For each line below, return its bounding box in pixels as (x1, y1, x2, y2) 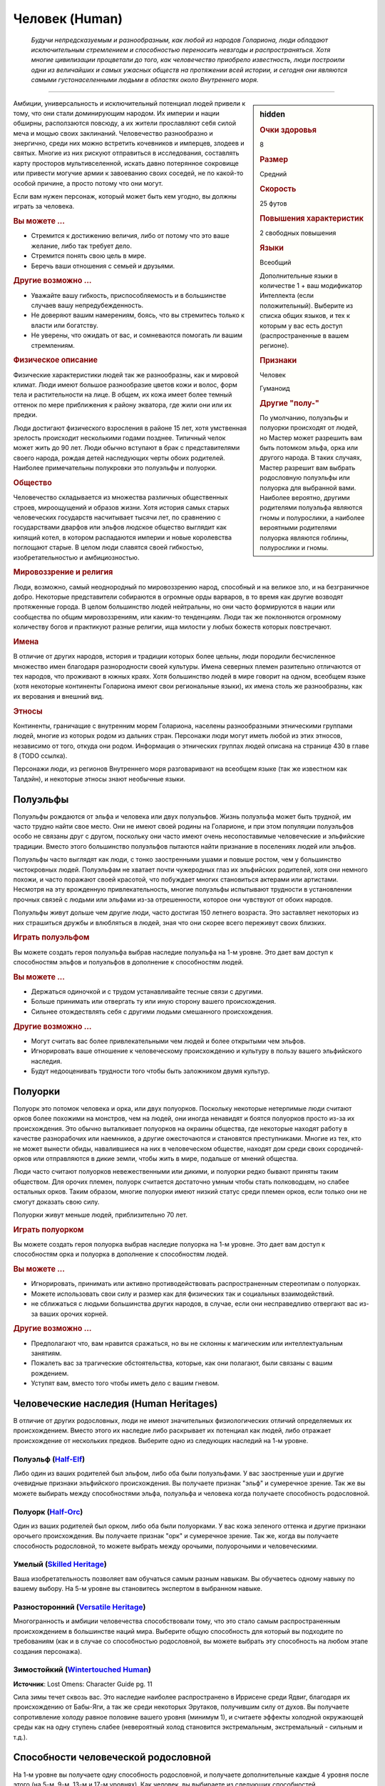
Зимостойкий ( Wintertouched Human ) (13, 1665, 151, 1675)
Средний (260, 170, 287, 179)
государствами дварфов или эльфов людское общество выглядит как (13, 523, 227, 532)
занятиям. (31, 1349, 62, 1357)
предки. (13, 411, 38, 419)
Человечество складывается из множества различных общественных (13, 493, 228, 502)
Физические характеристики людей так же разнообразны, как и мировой (13, 370, 239, 379)
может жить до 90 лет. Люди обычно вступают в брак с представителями (13, 444, 240, 452)
